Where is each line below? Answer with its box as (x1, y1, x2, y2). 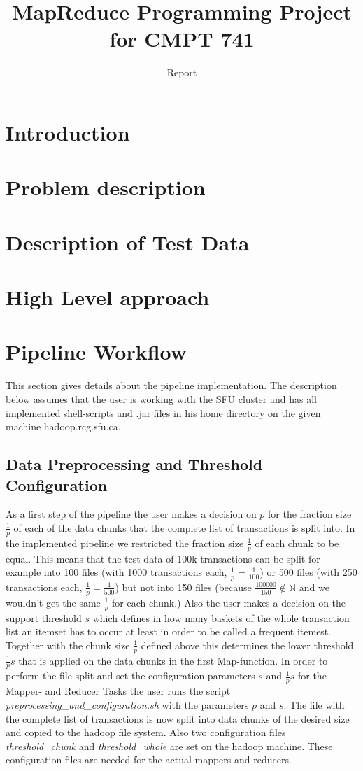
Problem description (6, 173, 206, 201)
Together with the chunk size (6, 637, 130, 652)
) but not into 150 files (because (115, 579, 252, 594)
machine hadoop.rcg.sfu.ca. (6, 419, 121, 434)
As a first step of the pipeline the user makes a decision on (6, 507, 257, 521)
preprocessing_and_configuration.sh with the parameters (6, 697, 249, 712)
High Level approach (6, 283, 210, 311)
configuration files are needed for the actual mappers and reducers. (6, 752, 292, 767)
